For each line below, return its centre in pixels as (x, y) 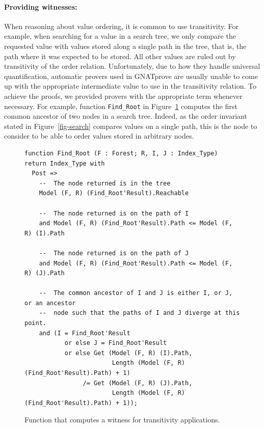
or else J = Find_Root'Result (116, 343)
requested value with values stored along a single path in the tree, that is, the (125, 46)
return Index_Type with (65, 163)
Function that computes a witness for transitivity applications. (122, 420)
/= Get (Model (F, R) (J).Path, (138, 383)
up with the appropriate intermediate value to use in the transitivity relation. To (130, 86)
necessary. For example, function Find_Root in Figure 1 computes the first (121, 106)
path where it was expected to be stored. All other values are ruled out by (120, 56)
